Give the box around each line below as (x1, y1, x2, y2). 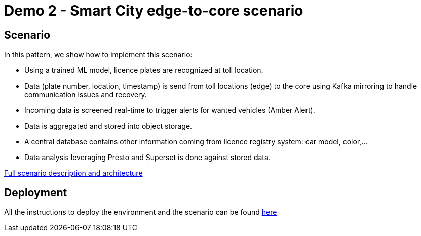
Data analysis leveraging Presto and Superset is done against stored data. (24, 153, 271, 162)
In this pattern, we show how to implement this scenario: (4, 50, 193, 59)
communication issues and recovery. (24, 90, 147, 99)
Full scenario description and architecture (4, 169, 143, 178)
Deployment (4, 186, 67, 199)
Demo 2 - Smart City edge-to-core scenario (4, 2, 303, 19)
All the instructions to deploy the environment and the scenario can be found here (4, 208, 277, 217)
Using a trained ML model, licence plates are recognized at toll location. (24, 66, 263, 75)
